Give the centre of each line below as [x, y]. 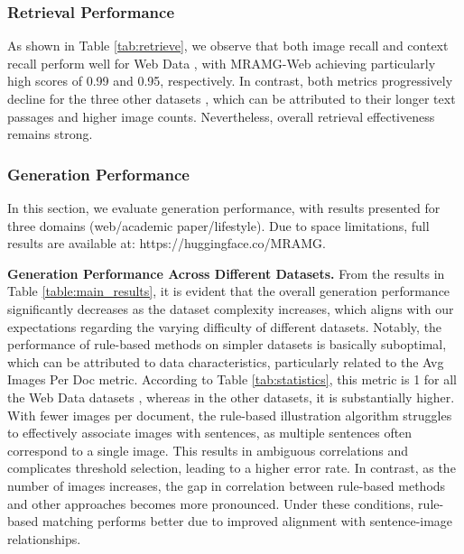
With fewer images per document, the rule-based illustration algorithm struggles [230, 415]
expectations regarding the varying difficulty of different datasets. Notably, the [225, 326]
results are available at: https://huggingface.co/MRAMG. [167, 243]
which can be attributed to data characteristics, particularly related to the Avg [226, 361]
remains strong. [50, 134]
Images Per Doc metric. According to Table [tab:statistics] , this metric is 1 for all [232, 379]
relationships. [44, 538]
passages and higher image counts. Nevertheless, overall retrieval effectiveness [221, 116]
